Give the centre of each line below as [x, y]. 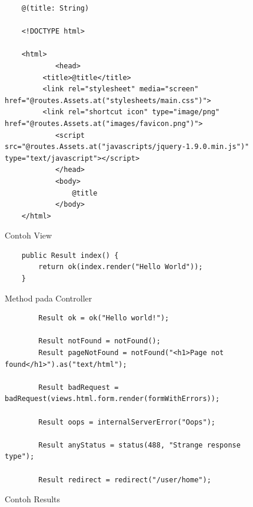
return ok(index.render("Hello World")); [121, 267]
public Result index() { [70, 255]
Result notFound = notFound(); [99, 341]
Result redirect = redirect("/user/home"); [125, 480]
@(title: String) [55, 8]
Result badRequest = [79, 387]
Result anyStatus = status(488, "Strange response [139, 445]
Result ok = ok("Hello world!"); [104, 318]
